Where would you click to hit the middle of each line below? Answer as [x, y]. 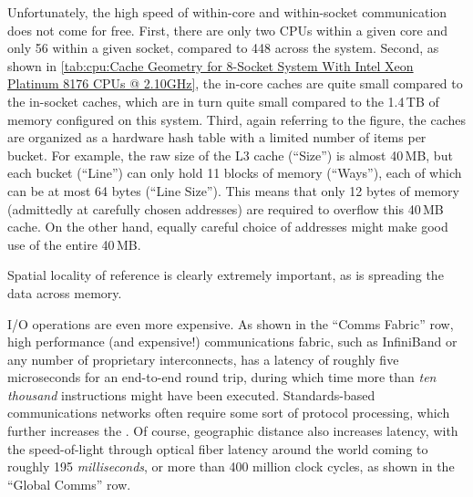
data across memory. [65, 292]
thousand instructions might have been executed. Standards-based [191, 394]
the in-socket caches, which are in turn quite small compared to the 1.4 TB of [223, 101]
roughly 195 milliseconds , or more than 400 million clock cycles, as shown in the [231, 466]
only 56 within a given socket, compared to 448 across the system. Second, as [223, 48]
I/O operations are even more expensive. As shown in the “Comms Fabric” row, [231, 323]
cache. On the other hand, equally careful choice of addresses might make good [228, 227]
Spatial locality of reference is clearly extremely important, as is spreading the [226, 275]
